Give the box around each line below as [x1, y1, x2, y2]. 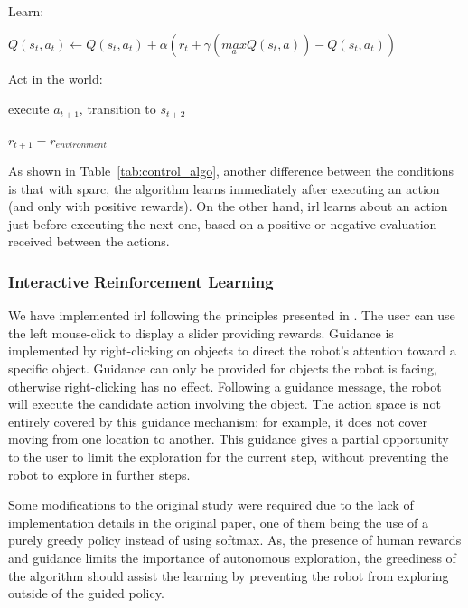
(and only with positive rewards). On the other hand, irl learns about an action [8, 197, 448, 216]
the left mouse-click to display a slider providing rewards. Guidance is [8, 323, 394, 342]
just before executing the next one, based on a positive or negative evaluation [8, 214, 437, 233]
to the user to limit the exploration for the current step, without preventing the [8, 447, 449, 466]
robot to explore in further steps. [8, 465, 191, 484]
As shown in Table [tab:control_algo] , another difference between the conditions [8, 161, 454, 180]
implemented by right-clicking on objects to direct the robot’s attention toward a [8, 341, 456, 360]
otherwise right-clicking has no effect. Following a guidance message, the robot [8, 376, 442, 395]
